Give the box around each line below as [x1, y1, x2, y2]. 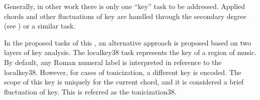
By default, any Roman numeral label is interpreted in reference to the [4, 56, 222, 67]
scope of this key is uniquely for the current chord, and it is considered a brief [4, 76, 244, 87]
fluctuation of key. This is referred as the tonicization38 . [4, 86, 177, 96]
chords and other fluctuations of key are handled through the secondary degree [4, 10, 246, 21]
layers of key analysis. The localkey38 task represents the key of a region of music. [4, 47, 257, 57]
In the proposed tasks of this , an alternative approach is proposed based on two [4, 37, 251, 47]
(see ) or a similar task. [4, 20, 76, 31]
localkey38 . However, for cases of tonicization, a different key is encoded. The [4, 66, 241, 77]
